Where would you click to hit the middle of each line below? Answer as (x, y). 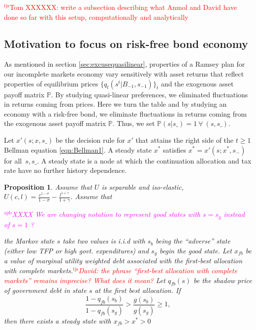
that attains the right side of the (185, 140)
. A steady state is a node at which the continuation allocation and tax (144, 160)
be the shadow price (223, 280)
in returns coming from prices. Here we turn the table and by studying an (115, 104)
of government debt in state (45, 290)
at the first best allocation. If (138, 290)
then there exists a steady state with (58, 320)
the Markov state (29, 241)
